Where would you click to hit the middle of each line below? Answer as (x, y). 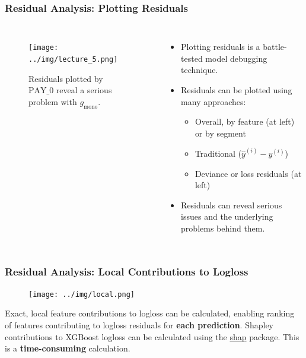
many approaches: (213, 101)
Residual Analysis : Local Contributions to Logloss (127, 271)
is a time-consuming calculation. (68, 348)
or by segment (220, 133)
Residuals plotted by (66, 78)
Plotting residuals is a (221, 47)
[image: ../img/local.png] (82, 294)
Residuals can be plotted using (237, 90)
